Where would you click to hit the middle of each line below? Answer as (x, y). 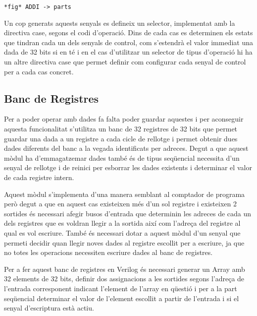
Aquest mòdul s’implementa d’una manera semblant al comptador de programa (125, 194)
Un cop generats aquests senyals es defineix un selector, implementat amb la (120, 23)
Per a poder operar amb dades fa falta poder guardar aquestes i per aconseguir (124, 119)
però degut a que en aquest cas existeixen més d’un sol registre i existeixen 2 (120, 204)
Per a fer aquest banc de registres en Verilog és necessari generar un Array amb (125, 269)
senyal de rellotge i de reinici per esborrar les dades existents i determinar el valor (128, 167)
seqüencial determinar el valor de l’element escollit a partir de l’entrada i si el (122, 298)
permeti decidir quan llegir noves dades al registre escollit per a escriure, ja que (124, 242)
